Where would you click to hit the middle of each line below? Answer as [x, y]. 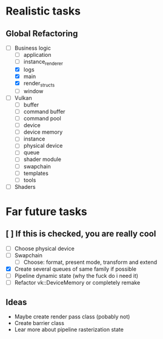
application [37, 55]
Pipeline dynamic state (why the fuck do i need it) [76, 276]
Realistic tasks [43, 11]
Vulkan [23, 97]
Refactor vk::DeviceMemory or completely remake [77, 283]
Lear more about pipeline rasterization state [69, 329]
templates [36, 173]
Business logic [32, 48]
